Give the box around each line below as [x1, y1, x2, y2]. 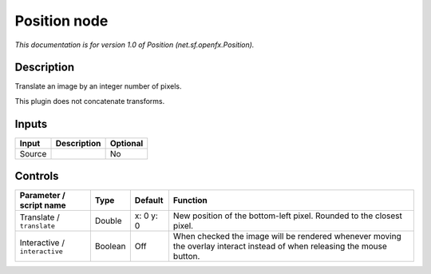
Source [19, 148, 47, 159]
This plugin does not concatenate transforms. [14, 96, 165, 105]
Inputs [14, 117, 48, 131]
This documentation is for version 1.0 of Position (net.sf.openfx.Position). [14, 40, 255, 50]
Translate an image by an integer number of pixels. [14, 81, 183, 91]
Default [134, 195, 164, 206]
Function [172, 195, 208, 206]
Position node [14, 12, 109, 30]
